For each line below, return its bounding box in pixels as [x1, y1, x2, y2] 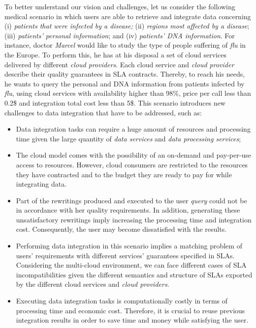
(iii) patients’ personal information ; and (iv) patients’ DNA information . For [4, 30, 235, 40]
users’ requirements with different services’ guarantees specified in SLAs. [16, 250, 235, 260]
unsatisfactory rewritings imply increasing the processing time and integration [16, 214, 252, 224]
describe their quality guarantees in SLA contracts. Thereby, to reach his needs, [4, 69, 245, 79]
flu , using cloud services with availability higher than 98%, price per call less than [4, 88, 251, 98]
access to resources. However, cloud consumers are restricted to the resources [16, 159, 248, 169]
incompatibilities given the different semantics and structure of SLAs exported [16, 269, 253, 279]
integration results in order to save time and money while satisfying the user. [16, 315, 249, 325]
